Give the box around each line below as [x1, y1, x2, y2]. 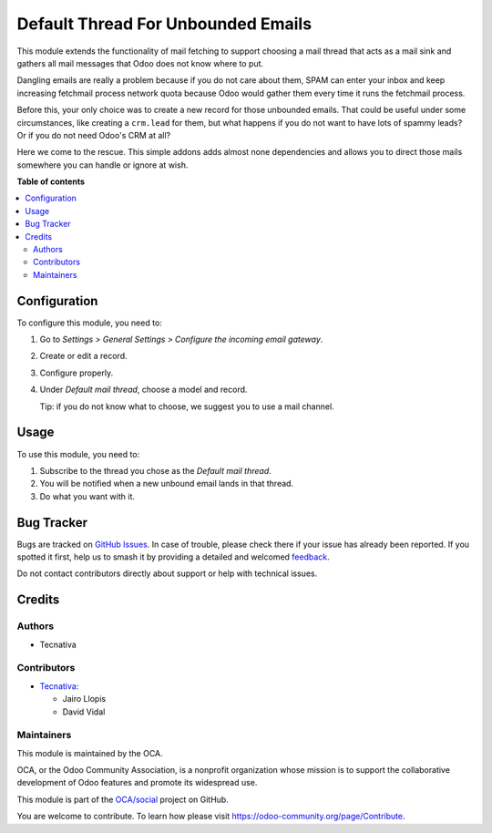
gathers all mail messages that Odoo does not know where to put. [16, 57, 264, 68]
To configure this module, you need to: [16, 317, 163, 328]
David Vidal [62, 706, 106, 717]
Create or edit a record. [39, 351, 128, 362]
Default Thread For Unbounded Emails [16, 14, 313, 34]
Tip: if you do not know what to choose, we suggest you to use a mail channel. [39, 401, 334, 412]
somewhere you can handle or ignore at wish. [16, 159, 189, 170]
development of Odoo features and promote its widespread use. [16, 777, 258, 788]
